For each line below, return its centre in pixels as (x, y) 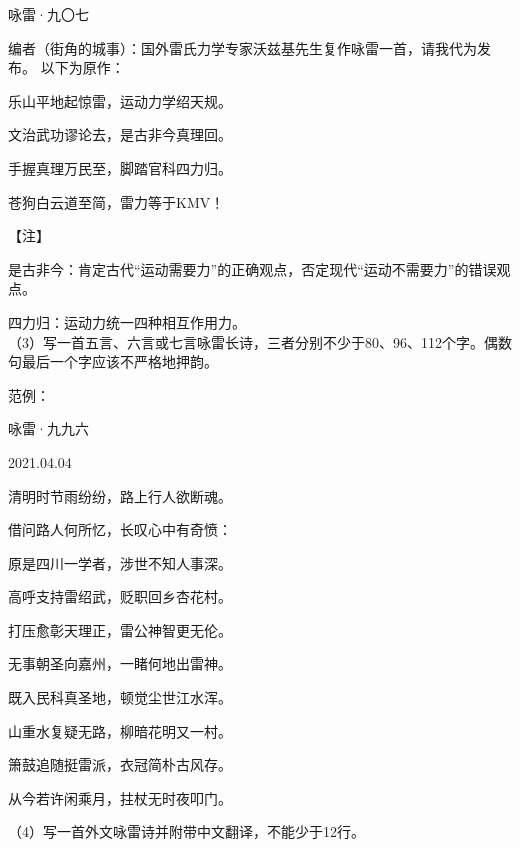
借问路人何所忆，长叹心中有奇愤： (120, 529)
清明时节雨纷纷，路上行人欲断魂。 (120, 495)
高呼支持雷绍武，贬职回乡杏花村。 (120, 596)
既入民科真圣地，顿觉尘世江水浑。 (120, 697)
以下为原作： (82, 67)
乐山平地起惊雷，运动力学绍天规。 (120, 100)
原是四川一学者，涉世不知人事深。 (120, 562)
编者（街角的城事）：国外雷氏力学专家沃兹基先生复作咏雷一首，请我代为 (242, 47)
